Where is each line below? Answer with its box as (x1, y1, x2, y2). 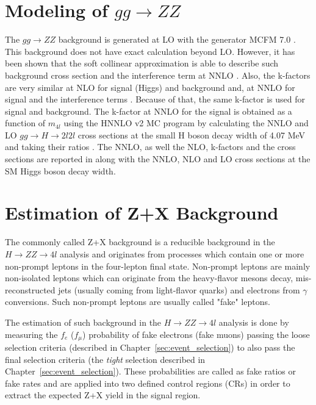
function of (5, 116, 46, 129)
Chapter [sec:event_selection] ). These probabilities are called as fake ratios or (5, 365, 296, 378)
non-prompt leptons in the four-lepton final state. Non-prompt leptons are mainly (5, 259, 311, 272)
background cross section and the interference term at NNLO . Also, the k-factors (5, 68, 311, 81)
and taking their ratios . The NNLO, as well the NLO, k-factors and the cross (5, 140, 296, 153)
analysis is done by (218, 315, 289, 328)
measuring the (5, 328, 58, 340)
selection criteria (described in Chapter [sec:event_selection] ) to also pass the (5, 340, 295, 353)
